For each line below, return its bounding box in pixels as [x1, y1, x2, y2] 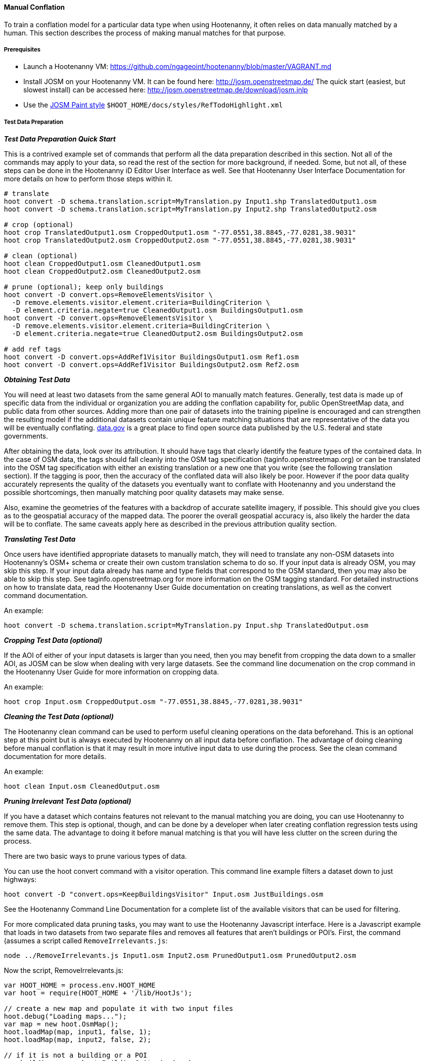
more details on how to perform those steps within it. [4, 175, 173, 183]
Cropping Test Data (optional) [4, 636, 102, 645]
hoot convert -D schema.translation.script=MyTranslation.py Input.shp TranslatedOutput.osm [4, 621, 369, 630]
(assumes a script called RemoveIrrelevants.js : [4, 937, 168, 945]
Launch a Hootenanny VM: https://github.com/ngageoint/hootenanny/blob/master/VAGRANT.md [23, 62, 331, 71]
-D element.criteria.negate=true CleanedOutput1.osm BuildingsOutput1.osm [12, 306, 303, 315]
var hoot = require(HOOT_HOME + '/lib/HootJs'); [4, 989, 192, 997]
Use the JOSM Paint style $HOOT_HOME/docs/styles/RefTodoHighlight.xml [23, 101, 283, 109]
